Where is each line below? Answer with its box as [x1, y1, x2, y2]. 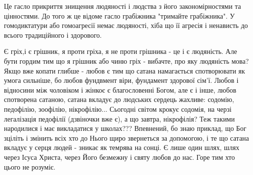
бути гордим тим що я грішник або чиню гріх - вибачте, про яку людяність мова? [4, 55, 249, 66]
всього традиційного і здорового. [4, 29, 102, 40]
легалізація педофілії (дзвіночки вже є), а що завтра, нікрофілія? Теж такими [4, 113, 235, 124]
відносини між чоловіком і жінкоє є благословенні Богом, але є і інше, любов [4, 84, 236, 95]
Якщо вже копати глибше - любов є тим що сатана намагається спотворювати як [4, 65, 245, 75]
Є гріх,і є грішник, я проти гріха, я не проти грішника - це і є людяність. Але [4, 46, 237, 56]
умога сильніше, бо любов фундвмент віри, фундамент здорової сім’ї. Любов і [4, 75, 239, 85]
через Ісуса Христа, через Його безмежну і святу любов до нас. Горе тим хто [4, 151, 235, 162]
